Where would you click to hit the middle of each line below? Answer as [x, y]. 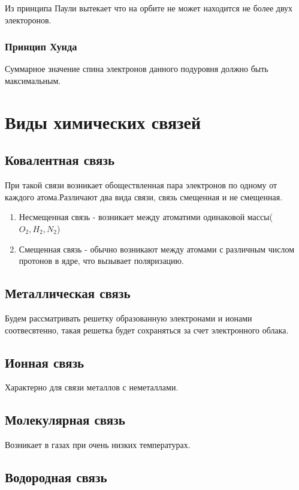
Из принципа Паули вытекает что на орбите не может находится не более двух [149, 8]
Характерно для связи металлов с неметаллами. [92, 387]
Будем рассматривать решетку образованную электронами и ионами [129, 318]
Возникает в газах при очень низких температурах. [98, 445]
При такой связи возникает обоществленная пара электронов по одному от [141, 185]
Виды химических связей [103, 121]
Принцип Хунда [41, 46]
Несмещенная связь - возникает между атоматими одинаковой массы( [146, 217]
